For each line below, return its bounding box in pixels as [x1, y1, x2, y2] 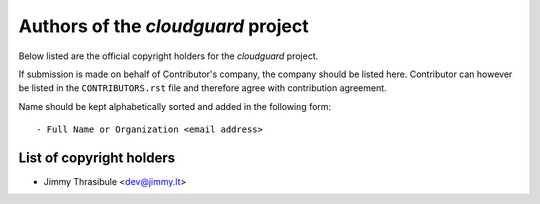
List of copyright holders [18, 149, 175, 166]
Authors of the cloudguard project [18, 15, 309, 37]
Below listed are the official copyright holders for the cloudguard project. [18, 50, 319, 62]
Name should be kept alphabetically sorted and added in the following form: [18, 100, 332, 112]
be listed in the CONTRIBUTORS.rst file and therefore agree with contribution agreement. [18, 82, 387, 94]
